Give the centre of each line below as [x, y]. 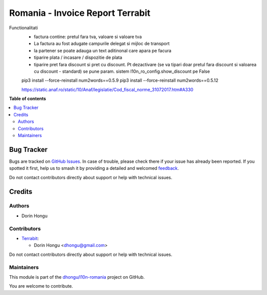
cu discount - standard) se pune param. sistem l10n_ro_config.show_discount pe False [122, 71]
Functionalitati [23, 28]
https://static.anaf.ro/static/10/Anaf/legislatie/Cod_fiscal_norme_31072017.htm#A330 [108, 90]
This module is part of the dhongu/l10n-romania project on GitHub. [77, 277]
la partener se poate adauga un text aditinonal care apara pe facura [103, 50]
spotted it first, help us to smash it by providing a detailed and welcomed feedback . [94, 168]
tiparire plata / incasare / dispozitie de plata [78, 57]
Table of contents [28, 98]
